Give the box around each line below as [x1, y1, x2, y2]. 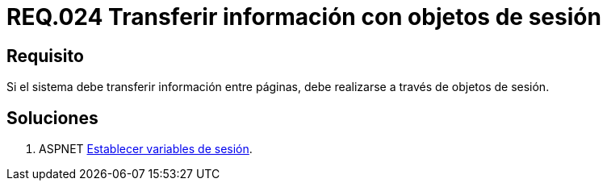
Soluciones [6, 107, 98, 128]
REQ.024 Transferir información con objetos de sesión [6, 3, 601, 31]
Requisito [6, 45, 84, 66]
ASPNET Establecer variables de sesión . [39, 142, 253, 156]
